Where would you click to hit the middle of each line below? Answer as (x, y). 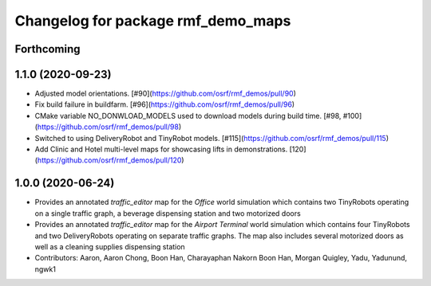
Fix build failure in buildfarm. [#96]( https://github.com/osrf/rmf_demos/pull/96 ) (165, 104)
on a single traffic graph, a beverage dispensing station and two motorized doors (168, 213)
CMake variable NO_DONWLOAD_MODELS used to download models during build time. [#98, (188, 116)
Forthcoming (47, 49)
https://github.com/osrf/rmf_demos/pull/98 (108, 127)
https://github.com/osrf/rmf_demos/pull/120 (109, 160)
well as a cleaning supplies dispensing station (110, 246)
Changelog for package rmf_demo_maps (153, 21)
